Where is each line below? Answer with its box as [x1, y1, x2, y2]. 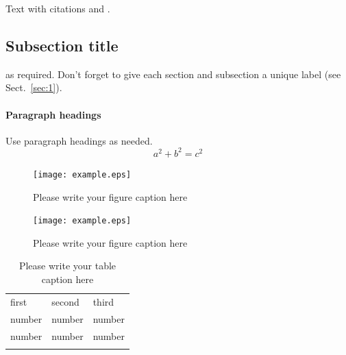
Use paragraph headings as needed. [5, 133, 153, 147]
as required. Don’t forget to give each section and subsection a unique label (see [5, 66, 341, 81]
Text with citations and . [5, 1, 110, 15]
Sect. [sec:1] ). [5, 80, 62, 95]
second [51, 294, 79, 308]
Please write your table [18, 258, 116, 273]
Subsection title [5, 34, 119, 56]
